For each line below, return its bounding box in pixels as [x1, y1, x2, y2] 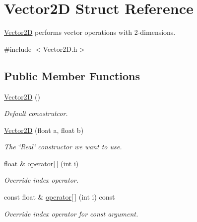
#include [4, 43, 32, 54]
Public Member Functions [4, 68, 140, 83]
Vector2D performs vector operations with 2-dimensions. [4, 27, 176, 37]
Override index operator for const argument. [4, 208, 138, 219]
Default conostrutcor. [4, 108, 68, 118]
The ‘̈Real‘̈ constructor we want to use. [4, 141, 122, 152]
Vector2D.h [43, 43, 77, 54]
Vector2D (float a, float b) [4, 124, 84, 135]
